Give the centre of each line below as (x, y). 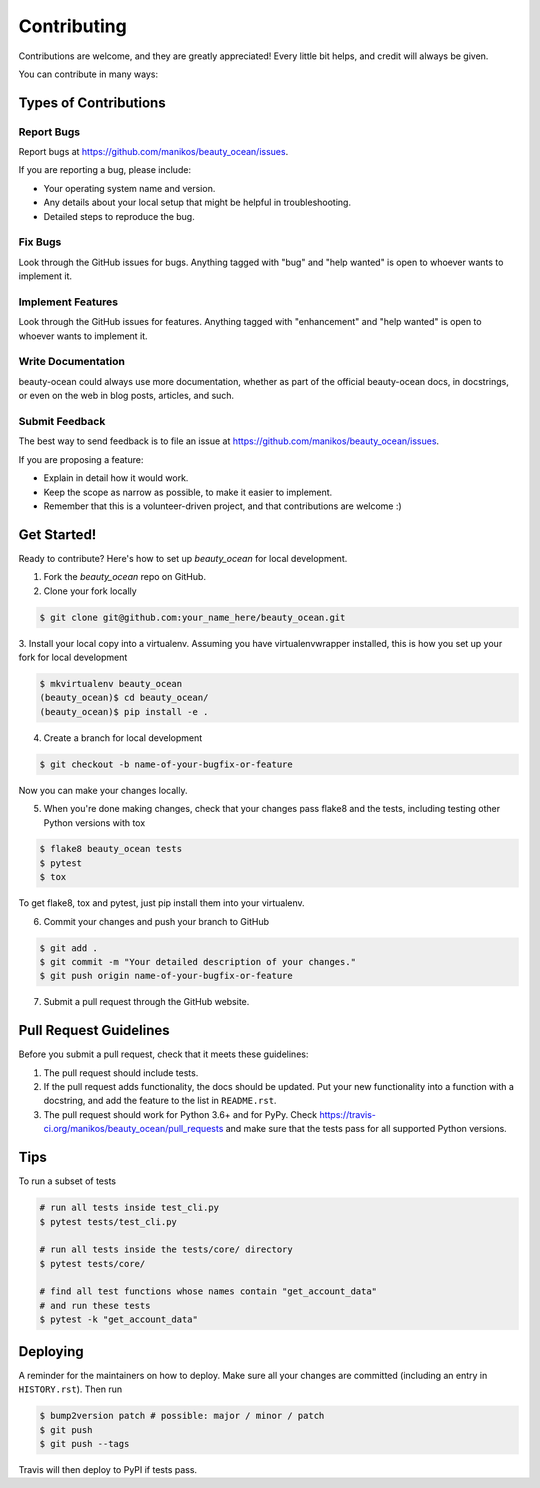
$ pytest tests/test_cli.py (108, 1221)
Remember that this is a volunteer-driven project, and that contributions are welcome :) (222, 506)
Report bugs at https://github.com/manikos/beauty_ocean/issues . (153, 152)
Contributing (72, 26)
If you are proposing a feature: (81, 459)
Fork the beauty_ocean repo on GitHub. (125, 577)
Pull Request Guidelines (94, 1030)
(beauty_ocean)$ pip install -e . (124, 711)
